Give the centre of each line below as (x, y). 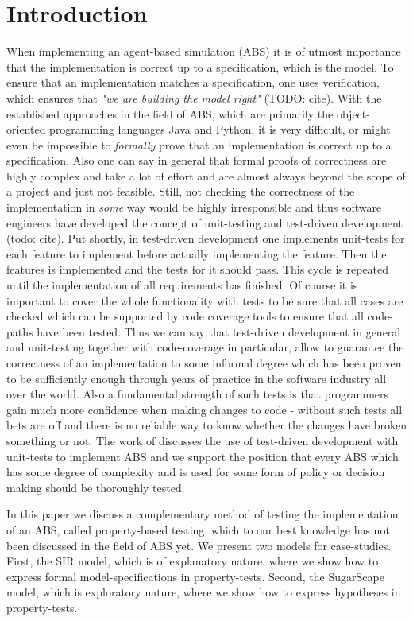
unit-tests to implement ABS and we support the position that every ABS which (203, 456)
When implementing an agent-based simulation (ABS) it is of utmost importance (204, 51)
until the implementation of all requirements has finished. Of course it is (182, 285)
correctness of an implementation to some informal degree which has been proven (204, 363)
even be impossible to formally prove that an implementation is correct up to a (199, 144)
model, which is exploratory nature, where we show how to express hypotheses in (204, 592)
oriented (26, 129)
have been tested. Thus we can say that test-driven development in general (219, 331)
